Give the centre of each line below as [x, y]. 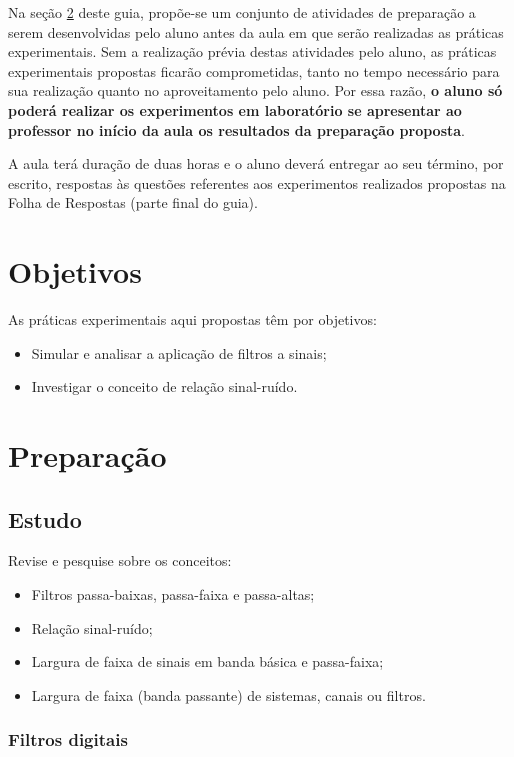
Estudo [45, 518]
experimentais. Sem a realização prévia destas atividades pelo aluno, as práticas [252, 51]
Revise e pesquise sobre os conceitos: [120, 560]
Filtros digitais [68, 739]
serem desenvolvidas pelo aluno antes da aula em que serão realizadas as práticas [256, 31]
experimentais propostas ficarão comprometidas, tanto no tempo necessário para [254, 70]
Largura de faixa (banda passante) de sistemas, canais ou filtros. [228, 694]
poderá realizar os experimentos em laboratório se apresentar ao [235, 109]
